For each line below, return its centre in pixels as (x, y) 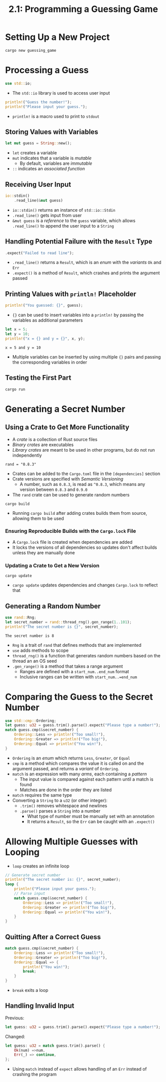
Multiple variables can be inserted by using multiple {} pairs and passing (86, 357)
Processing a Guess (47, 70)
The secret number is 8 (30, 636)
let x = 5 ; (16, 330)
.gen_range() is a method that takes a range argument (67, 666)
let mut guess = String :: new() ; (38, 143)
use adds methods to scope (40, 650)
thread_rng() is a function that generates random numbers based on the (86, 655)
